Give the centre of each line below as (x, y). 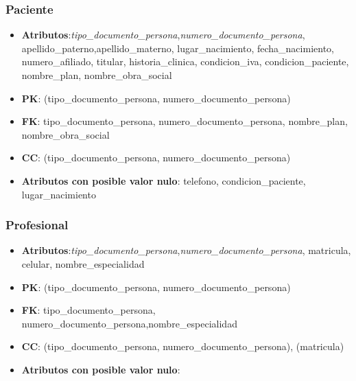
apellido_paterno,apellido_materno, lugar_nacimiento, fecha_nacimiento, (178, 48)
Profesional (37, 225)
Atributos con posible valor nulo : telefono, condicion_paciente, (164, 180)
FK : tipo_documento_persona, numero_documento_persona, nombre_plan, (185, 121)
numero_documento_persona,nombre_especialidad (129, 323)
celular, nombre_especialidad (83, 263)
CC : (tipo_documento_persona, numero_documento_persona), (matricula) (183, 346)
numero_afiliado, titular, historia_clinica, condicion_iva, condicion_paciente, (185, 61)
